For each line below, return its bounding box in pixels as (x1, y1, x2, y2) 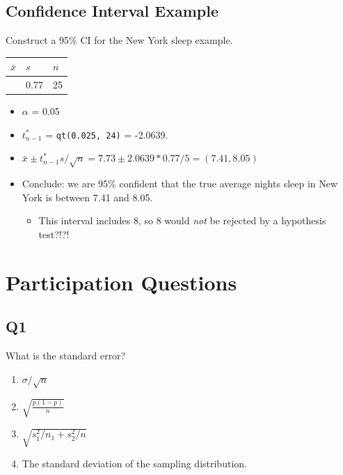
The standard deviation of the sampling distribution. (22, 456, 247, 471)
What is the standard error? (6, 348, 126, 363)
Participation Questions (6, 267, 237, 296)
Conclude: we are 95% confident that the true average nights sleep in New (22, 176, 338, 191)
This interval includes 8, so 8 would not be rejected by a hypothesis (38, 213, 326, 228)
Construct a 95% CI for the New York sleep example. (6, 33, 233, 47)
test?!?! (38, 227, 70, 242)
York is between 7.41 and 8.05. (22, 189, 153, 204)
